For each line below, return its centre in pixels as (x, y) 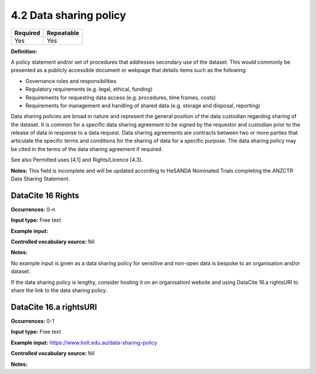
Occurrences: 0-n (33, 209)
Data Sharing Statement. (40, 179)
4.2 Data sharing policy (68, 15)
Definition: (24, 51)
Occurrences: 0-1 (33, 321)
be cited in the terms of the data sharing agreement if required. (87, 149)
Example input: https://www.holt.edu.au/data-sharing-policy (84, 342)
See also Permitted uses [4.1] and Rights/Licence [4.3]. (77, 160)
